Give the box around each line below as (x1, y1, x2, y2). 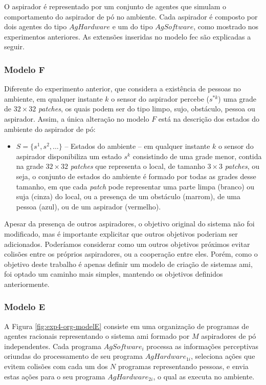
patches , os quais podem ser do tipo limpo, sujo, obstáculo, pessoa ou (38, 103, 255, 114)
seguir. (4, 41, 25, 52)
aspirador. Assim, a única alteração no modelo (4, 113, 149, 124)
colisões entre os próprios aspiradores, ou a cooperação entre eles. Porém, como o (4, 248, 258, 259)
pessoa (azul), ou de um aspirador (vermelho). (16, 201, 161, 211)
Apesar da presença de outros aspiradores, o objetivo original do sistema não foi (4, 218, 255, 229)
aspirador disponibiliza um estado (16, 150, 122, 161)
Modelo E (4, 300, 46, 313)
